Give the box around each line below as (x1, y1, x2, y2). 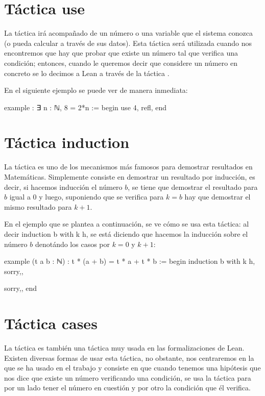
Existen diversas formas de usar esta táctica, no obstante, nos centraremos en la (4, 352, 254, 363)
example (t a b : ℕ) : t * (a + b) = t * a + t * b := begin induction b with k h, (4, 256, 255, 266)
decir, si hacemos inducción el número (4, 181, 123, 192)
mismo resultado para (4, 201, 72, 212)
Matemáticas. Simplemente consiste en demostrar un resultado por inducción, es (4, 171, 255, 182)
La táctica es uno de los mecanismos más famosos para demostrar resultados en (4, 161, 253, 172)
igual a (9, 191, 31, 202)
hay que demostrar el (184, 191, 251, 202)
